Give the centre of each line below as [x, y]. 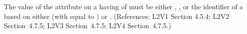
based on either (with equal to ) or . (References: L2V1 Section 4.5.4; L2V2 [117, 16]
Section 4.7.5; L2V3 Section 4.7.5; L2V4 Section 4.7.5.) [88, 25]
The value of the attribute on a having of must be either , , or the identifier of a [123, 6]
